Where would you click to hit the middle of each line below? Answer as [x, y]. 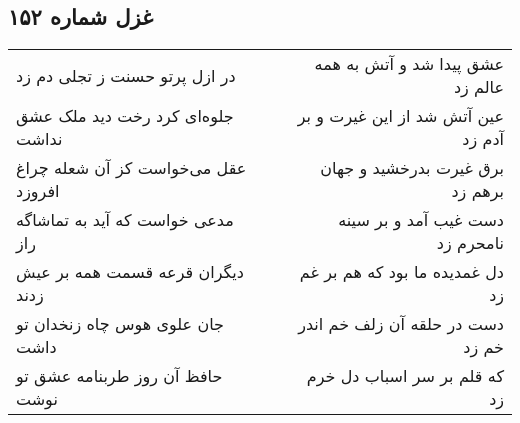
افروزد [38, 191]
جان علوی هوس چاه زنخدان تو [120, 324]
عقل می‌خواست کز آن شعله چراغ [131, 168]
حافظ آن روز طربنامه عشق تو [119, 376]
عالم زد [478, 87]
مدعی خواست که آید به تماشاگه [125, 220]
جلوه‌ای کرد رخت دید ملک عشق [125, 116]
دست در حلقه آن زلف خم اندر [401, 324]
